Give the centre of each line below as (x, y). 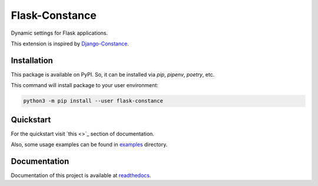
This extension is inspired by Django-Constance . (70, 44)
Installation (32, 60)
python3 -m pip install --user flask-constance (93, 101)
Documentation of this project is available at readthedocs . (81, 175)
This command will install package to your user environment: (85, 85)
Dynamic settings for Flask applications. (59, 33)
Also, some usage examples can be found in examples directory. (89, 145)
